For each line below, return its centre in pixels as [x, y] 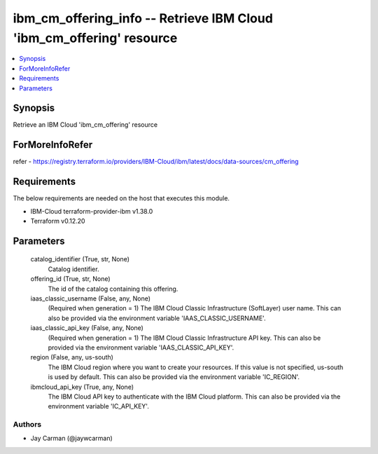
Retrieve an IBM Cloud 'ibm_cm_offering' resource [85, 125]
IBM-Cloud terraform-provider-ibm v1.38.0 [92, 211]
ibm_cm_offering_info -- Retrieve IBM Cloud [143, 18]
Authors [27, 425]
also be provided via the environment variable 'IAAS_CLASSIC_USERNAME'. [157, 318]
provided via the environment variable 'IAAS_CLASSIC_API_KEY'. [141, 348]
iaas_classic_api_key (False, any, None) [87, 328]
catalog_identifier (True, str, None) [80, 259]
